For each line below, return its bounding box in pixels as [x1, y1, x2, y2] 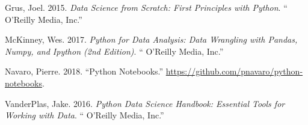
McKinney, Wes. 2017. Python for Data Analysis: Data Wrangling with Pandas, [5, 33, 298, 46]
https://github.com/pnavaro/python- [165, 65, 303, 78]
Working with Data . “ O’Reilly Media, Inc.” [5, 109, 164, 121]
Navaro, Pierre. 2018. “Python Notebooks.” [5, 65, 164, 78]
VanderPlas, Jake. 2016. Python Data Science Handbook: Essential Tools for [5, 97, 285, 109]
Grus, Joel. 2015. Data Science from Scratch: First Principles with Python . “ [5, 1, 288, 13]
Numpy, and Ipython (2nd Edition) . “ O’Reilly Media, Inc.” [5, 44, 224, 57]
